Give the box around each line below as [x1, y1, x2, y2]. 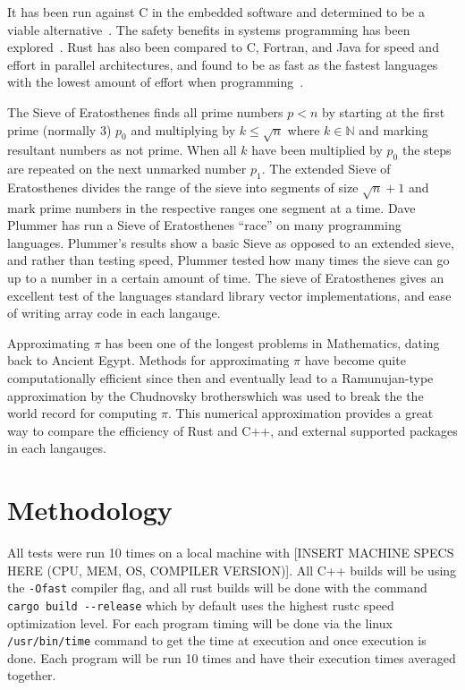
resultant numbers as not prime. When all [7, 141, 237, 159]
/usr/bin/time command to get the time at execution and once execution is [7, 631, 427, 650]
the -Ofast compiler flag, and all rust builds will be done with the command [7, 578, 427, 597]
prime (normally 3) [7, 120, 112, 139]
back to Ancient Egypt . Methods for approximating [7, 351, 290, 370]
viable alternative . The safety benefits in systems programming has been [7, 20, 410, 38]
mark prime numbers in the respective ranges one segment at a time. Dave [7, 198, 416, 217]
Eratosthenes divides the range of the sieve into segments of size [7, 177, 359, 196]
